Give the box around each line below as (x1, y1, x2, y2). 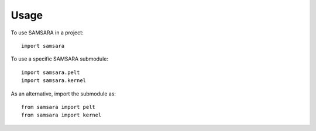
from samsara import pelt (21, 104, 96, 110)
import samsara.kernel (21, 77, 87, 84)
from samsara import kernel (21, 112, 102, 119)
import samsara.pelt (21, 69, 80, 76)
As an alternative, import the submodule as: (11, 90, 116, 97)
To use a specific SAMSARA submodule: (11, 55, 108, 62)
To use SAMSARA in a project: (11, 29, 84, 36)
